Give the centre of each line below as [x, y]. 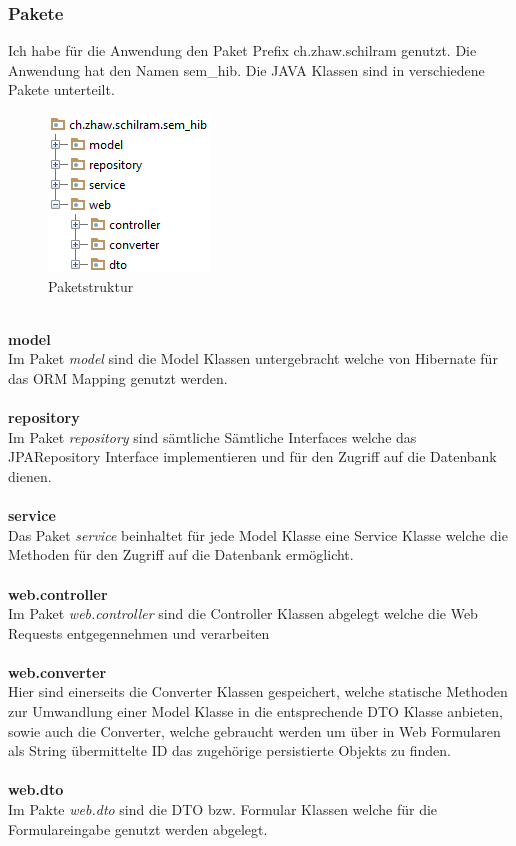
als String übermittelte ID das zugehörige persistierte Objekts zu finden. [229, 750]
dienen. [30, 475]
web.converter [57, 671]
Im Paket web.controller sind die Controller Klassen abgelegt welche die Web [243, 613]
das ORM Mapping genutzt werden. [118, 377]
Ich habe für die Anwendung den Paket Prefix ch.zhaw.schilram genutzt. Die [242, 50]
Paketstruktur [91, 285]
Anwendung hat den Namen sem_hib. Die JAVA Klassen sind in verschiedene [246, 69]
